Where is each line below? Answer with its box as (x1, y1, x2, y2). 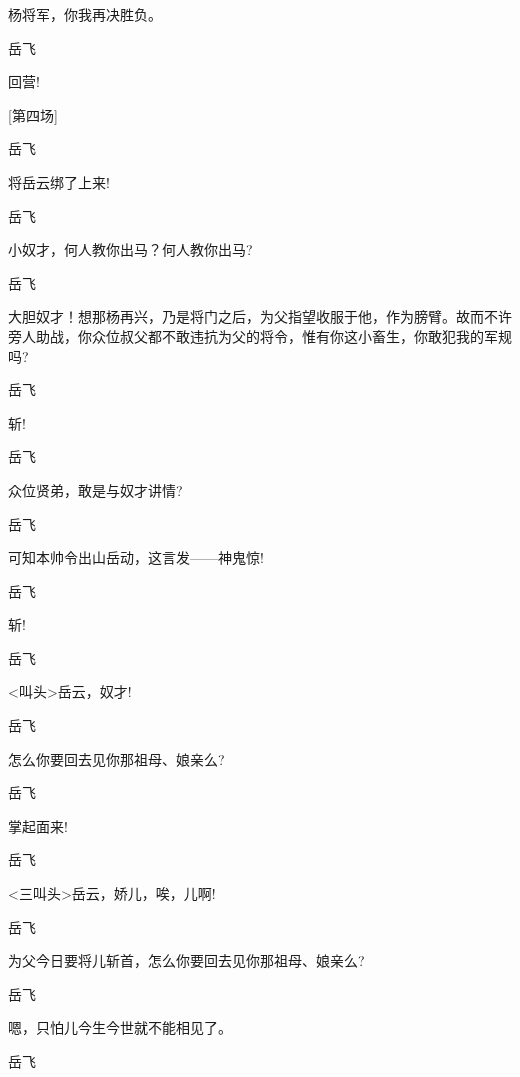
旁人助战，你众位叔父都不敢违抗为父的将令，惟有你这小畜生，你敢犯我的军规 (8, 325, 512, 346)
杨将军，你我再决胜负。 (8, 4, 162, 24)
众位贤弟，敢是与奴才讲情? (8, 479, 183, 500)
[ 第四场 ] (8, 104, 58, 125)
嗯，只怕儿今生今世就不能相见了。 (8, 1017, 232, 1038)
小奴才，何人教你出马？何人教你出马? (8, 239, 253, 260)
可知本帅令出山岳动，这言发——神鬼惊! (8, 547, 264, 568)
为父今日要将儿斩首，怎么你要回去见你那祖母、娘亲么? (8, 950, 365, 971)
